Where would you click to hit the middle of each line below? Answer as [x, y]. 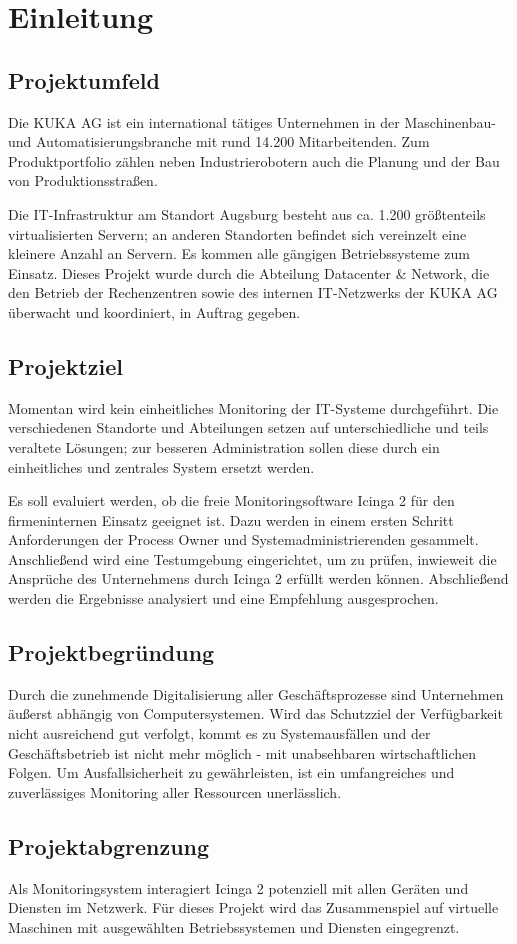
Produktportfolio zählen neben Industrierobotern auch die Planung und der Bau [254, 160]
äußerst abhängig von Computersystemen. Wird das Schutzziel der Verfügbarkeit [255, 713]
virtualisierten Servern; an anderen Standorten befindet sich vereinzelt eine [237, 233]
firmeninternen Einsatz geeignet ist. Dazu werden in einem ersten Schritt [231, 519]
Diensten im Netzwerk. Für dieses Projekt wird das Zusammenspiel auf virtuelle [253, 907]
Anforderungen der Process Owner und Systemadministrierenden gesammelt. [243, 539]
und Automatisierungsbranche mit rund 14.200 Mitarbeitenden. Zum [219, 141]
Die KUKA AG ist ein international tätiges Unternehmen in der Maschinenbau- [252, 121]
